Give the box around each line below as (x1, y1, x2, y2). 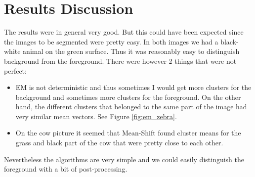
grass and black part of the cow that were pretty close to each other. (15, 137, 223, 148)
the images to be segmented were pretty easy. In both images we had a (4, 36, 218, 46)
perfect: (4, 65, 27, 76)
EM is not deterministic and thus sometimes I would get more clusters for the (15, 82, 252, 92)
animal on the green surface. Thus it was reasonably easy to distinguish (23, 46, 240, 56)
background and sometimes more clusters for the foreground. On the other (15, 91, 241, 102)
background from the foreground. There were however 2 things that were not (4, 55, 237, 66)
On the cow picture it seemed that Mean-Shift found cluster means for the (15, 128, 241, 138)
